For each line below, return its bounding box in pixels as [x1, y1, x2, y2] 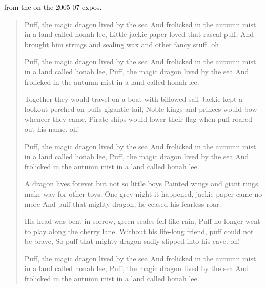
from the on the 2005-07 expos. [4, 2, 102, 12]
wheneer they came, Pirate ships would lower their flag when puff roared [24, 113, 253, 124]
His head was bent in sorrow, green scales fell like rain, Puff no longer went [24, 216, 260, 226]
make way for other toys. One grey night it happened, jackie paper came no [24, 188, 262, 199]
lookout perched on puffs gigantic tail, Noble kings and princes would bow [24, 103, 257, 114]
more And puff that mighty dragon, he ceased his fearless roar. [24, 198, 221, 209]
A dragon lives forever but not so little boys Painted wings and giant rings [24, 178, 258, 189]
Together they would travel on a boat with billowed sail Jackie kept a [24, 93, 243, 104]
